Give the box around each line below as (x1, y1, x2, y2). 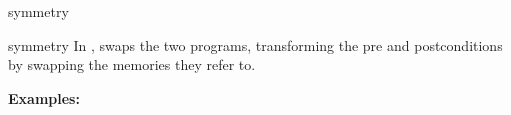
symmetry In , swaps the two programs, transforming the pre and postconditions (8, 34, 503, 55)
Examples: (8, 87, 80, 108)
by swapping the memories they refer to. (8, 54, 256, 75)
